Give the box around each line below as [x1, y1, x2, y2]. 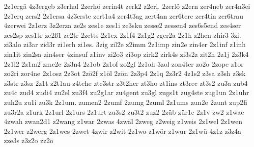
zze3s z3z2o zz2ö [4, 135, 54, 146]
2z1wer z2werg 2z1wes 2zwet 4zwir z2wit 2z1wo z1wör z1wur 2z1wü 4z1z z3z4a [4, 125, 242, 136]
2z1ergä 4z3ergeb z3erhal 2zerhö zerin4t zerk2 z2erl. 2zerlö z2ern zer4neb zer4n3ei [4, 1, 250, 11]
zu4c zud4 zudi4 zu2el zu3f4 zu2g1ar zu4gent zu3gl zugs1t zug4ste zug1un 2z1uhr [4, 87, 249, 98]
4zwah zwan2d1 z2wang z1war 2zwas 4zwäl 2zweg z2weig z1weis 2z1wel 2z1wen [4, 116, 242, 126]
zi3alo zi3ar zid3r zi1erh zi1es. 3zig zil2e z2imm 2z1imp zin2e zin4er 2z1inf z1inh [4, 39, 246, 49]
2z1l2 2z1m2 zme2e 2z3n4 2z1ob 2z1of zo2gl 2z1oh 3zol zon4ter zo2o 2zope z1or [4, 58, 244, 69]
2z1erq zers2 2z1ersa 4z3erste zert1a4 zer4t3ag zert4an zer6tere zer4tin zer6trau [4, 10, 244, 21]
